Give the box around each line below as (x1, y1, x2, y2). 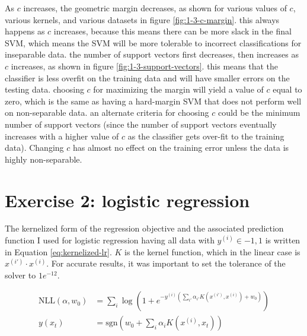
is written (265, 234, 300, 246)
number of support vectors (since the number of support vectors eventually (5, 118, 277, 130)
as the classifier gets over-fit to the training (127, 129, 284, 142)
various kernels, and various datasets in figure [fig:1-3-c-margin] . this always (5, 13, 280, 26)
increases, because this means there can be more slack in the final (53, 25, 292, 37)
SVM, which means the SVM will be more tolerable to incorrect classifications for (5, 36, 302, 49)
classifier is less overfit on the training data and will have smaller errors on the (5, 71, 290, 84)
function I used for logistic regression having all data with (5, 234, 215, 246)
